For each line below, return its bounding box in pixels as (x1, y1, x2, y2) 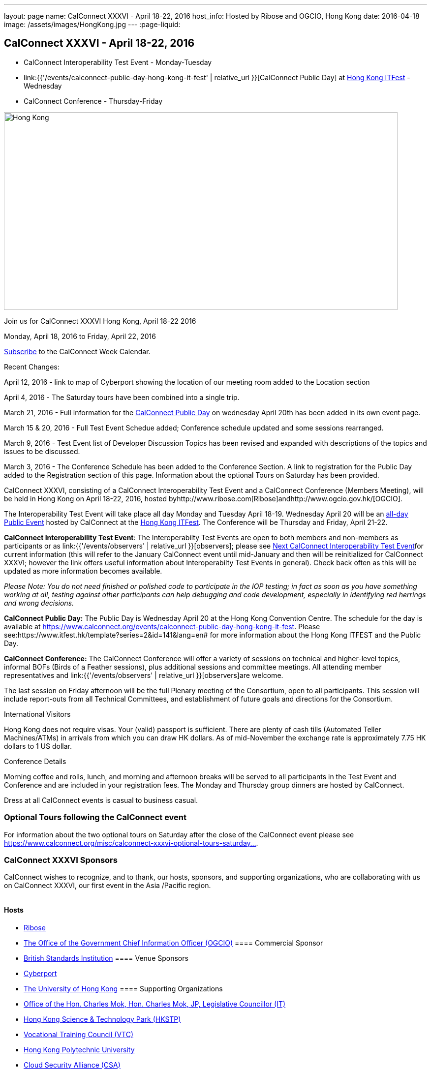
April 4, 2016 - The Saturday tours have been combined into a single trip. (4, 393, 240, 401)
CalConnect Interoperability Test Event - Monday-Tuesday (24, 58, 212, 66)
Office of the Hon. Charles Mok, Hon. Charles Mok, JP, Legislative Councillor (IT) (24, 999, 286, 1008)
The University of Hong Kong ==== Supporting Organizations (24, 984, 223, 993)
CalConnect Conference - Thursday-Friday (24, 96, 163, 105)
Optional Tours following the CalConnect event (4, 812, 187, 823)
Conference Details (4, 757, 66, 766)
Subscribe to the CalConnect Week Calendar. (4, 347, 151, 356)
